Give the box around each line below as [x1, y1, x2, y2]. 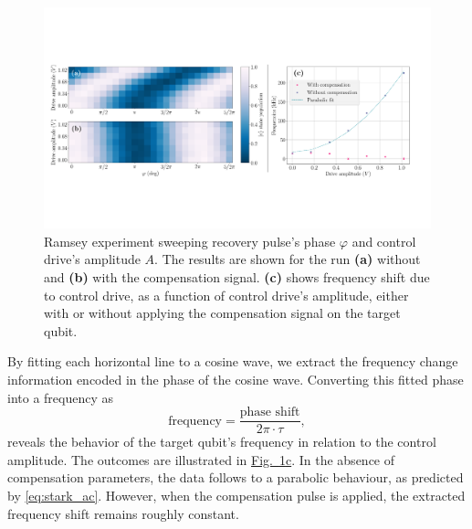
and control [351, 231, 416, 250]
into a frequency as [7, 387, 114, 407]
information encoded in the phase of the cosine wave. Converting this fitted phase [7, 369, 464, 388]
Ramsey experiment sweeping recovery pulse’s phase [44, 231, 336, 250]
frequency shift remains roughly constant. [7, 503, 239, 523]
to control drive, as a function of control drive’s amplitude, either [44, 285, 409, 304]
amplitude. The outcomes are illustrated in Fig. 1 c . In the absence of [7, 450, 395, 469]
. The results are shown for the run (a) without [154, 249, 421, 269]
